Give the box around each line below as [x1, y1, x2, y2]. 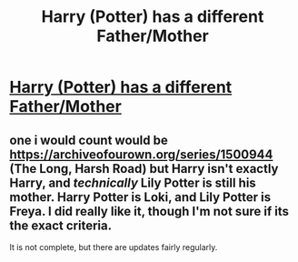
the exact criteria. [9, 217, 112, 233]
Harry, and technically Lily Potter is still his [9, 175, 256, 190]
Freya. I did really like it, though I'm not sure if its [9, 203, 289, 219]
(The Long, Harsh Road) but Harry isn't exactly [9, 161, 279, 176]
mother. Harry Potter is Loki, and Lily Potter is [9, 189, 272, 205]
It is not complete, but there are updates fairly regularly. [9, 242, 218, 252]
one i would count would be [9, 132, 168, 147]
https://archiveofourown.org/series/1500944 [9, 146, 273, 162]
